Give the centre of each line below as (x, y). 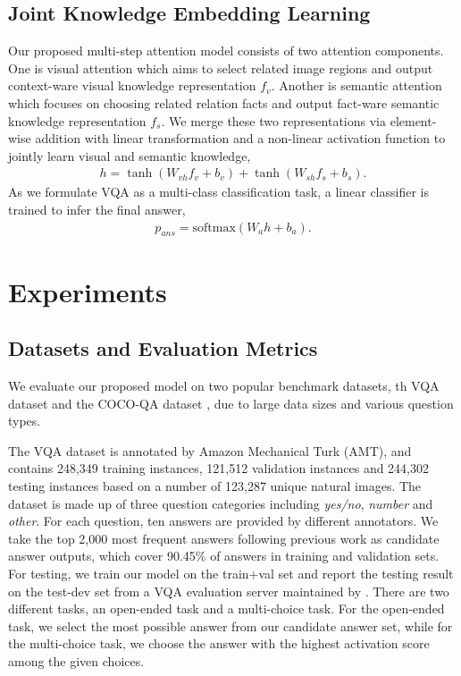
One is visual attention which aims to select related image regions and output (221, 68)
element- (413, 120)
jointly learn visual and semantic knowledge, (130, 155)
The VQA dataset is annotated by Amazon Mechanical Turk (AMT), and (210, 450)
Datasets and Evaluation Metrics (163, 348)
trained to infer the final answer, (97, 209)
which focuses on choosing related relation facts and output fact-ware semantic (224, 102)
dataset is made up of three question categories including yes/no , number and (221, 503)
